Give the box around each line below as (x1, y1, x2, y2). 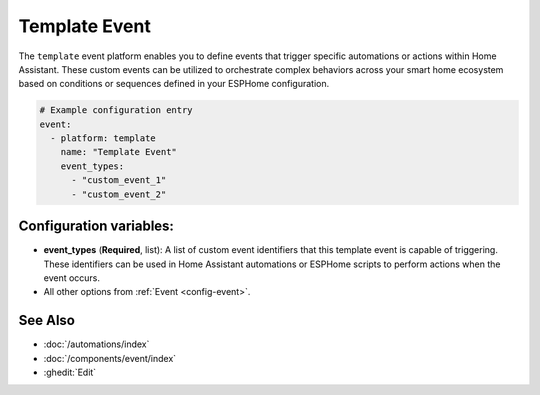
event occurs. (43, 271, 100, 284)
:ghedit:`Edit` (43, 366, 97, 379)
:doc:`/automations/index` (43, 338, 150, 350)
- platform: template (50, 133, 157, 144)
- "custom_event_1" (71, 175, 167, 186)
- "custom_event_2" (71, 188, 167, 200)
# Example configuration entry (39, 105, 194, 116)
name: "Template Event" (60, 146, 177, 158)
